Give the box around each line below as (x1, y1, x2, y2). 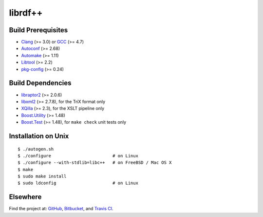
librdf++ (9, 7, 43, 18)
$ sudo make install (18, 174, 67, 179)
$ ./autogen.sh (18, 146, 54, 152)
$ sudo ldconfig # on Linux (18, 180, 139, 186)
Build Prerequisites (9, 26, 68, 34)
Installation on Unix (9, 132, 69, 140)
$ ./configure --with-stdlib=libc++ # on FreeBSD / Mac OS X (18, 160, 172, 166)
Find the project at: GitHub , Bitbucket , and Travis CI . (9, 206, 114, 212)
